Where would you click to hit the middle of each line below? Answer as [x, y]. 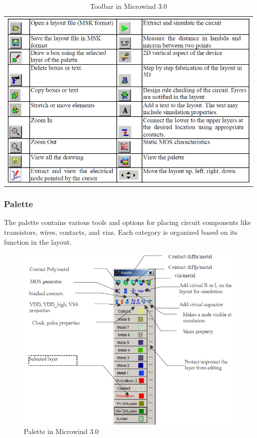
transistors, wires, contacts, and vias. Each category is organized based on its [121, 232]
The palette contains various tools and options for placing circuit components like [128, 222]
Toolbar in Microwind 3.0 [128, 6]
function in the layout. [38, 241]
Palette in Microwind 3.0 [61, 431]
